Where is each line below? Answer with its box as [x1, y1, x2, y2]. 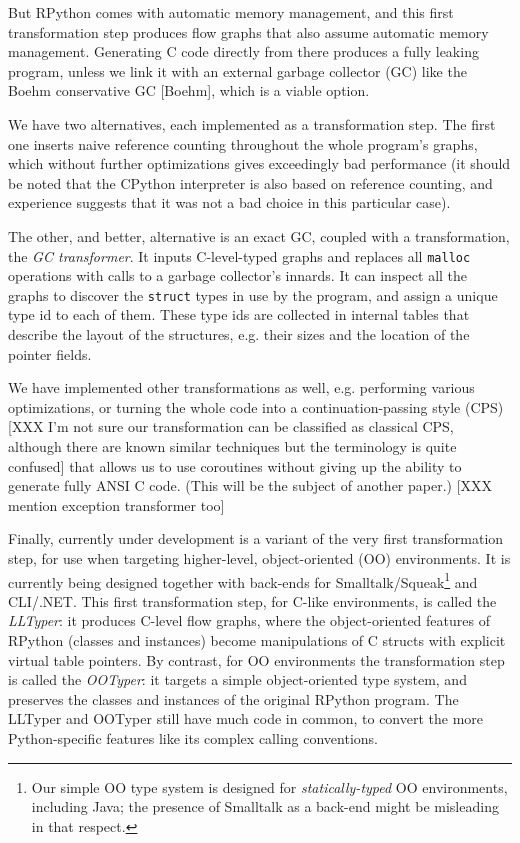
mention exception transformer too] [8, 494, 225, 515]
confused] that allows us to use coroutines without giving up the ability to [8, 455, 462, 476]
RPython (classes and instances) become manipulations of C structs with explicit [8, 630, 506, 650]
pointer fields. [8, 343, 92, 364]
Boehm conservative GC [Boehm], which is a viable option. [8, 80, 370, 101]
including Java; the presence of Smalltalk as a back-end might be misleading [31, 796, 499, 817]
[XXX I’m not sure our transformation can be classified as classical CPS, [8, 416, 454, 437]
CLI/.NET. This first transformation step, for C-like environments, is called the [8, 590, 497, 611]
